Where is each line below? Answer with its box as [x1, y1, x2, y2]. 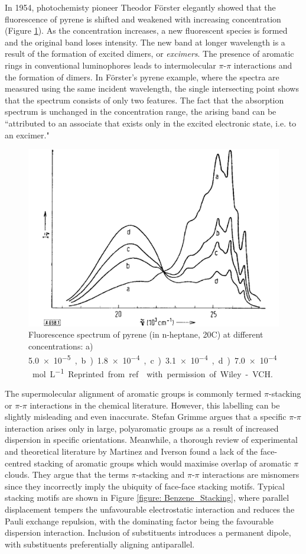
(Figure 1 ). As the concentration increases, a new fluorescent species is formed [5, 24, 288, 37]
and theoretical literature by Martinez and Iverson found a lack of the [5, 445, 258, 458]
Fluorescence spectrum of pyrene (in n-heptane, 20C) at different [28, 328, 263, 341]
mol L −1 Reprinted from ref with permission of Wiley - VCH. [32, 365, 273, 380]
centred [5, 456, 31, 469]
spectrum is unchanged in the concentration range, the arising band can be [5, 105, 276, 118]
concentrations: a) [28, 339, 93, 352]
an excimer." [5, 128, 50, 141]
